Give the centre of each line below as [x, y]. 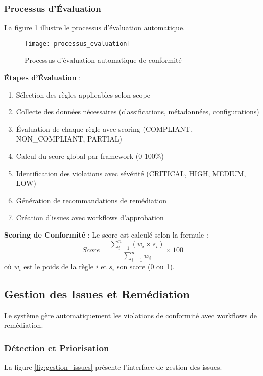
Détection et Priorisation [57, 348]
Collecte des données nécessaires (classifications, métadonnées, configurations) [138, 112]
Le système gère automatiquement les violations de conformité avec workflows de [130, 315]
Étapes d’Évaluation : [43, 77]
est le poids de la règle [58, 266]
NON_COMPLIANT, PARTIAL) [69, 139]
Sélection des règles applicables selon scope [83, 94]
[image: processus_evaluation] [78, 44]
